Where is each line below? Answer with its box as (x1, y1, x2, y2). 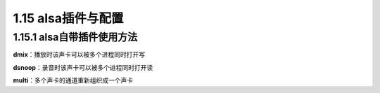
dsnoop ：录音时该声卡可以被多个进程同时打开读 (13, 63, 153, 71)
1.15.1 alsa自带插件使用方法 (13, 31, 138, 43)
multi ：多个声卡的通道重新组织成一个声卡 (13, 76, 134, 85)
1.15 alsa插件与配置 (13, 10, 124, 26)
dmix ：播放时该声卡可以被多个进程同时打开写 (13, 50, 146, 59)
